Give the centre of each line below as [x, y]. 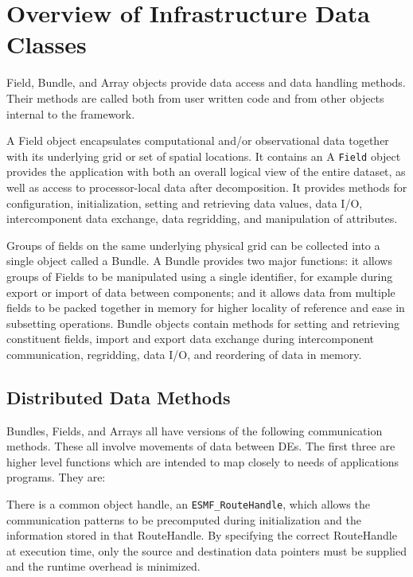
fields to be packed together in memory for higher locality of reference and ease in [206, 308]
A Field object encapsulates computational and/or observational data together [198, 140]
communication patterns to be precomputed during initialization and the [184, 519]
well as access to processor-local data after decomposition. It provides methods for [207, 187]
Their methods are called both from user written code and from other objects [195, 97]
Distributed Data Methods [119, 397]
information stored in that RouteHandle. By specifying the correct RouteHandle [202, 535]
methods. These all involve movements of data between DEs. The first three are [201, 446]
